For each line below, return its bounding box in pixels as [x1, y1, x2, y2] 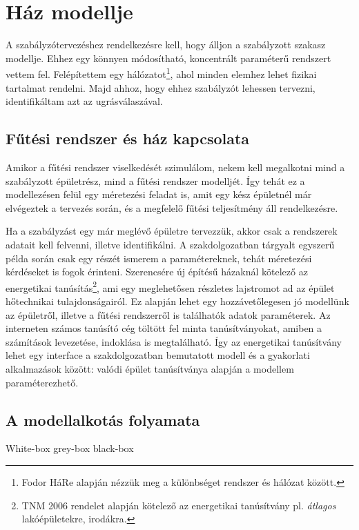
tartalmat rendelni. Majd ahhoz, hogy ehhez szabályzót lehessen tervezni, [6, 80, 316, 95]
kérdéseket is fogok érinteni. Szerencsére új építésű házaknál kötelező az [6, 264, 308, 279]
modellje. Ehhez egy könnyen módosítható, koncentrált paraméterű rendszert [6, 50, 331, 65]
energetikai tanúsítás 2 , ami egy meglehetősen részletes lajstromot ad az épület [6, 278, 335, 295]
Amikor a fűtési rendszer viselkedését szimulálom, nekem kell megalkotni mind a [6, 159, 345, 174]
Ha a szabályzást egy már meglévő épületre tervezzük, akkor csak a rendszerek [6, 224, 338, 238]
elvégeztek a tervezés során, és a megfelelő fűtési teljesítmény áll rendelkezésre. [6, 200, 338, 215]
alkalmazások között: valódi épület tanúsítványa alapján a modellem [6, 361, 294, 375]
